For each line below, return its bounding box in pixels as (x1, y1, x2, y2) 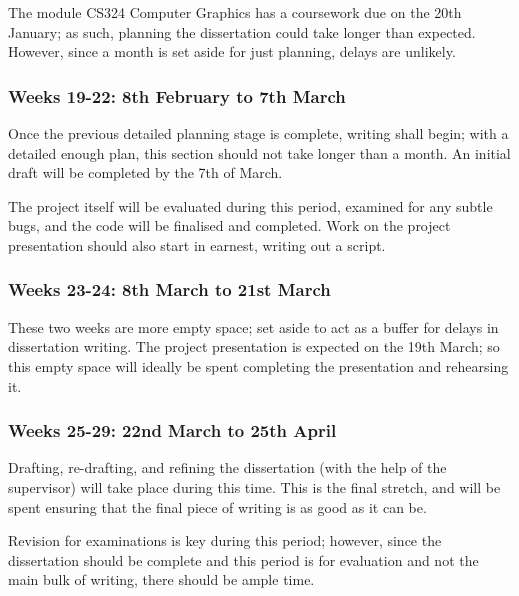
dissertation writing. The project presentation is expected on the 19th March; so (8, 336, 500, 357)
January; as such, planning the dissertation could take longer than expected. (8, 21, 476, 42)
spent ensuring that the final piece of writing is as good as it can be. (8, 496, 427, 517)
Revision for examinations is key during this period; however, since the (8, 530, 442, 551)
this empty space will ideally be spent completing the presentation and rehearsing (8, 355, 509, 376)
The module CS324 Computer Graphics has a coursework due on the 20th (8, 2, 462, 22)
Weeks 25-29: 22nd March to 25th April (8, 418, 337, 443)
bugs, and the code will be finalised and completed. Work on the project (8, 215, 451, 236)
